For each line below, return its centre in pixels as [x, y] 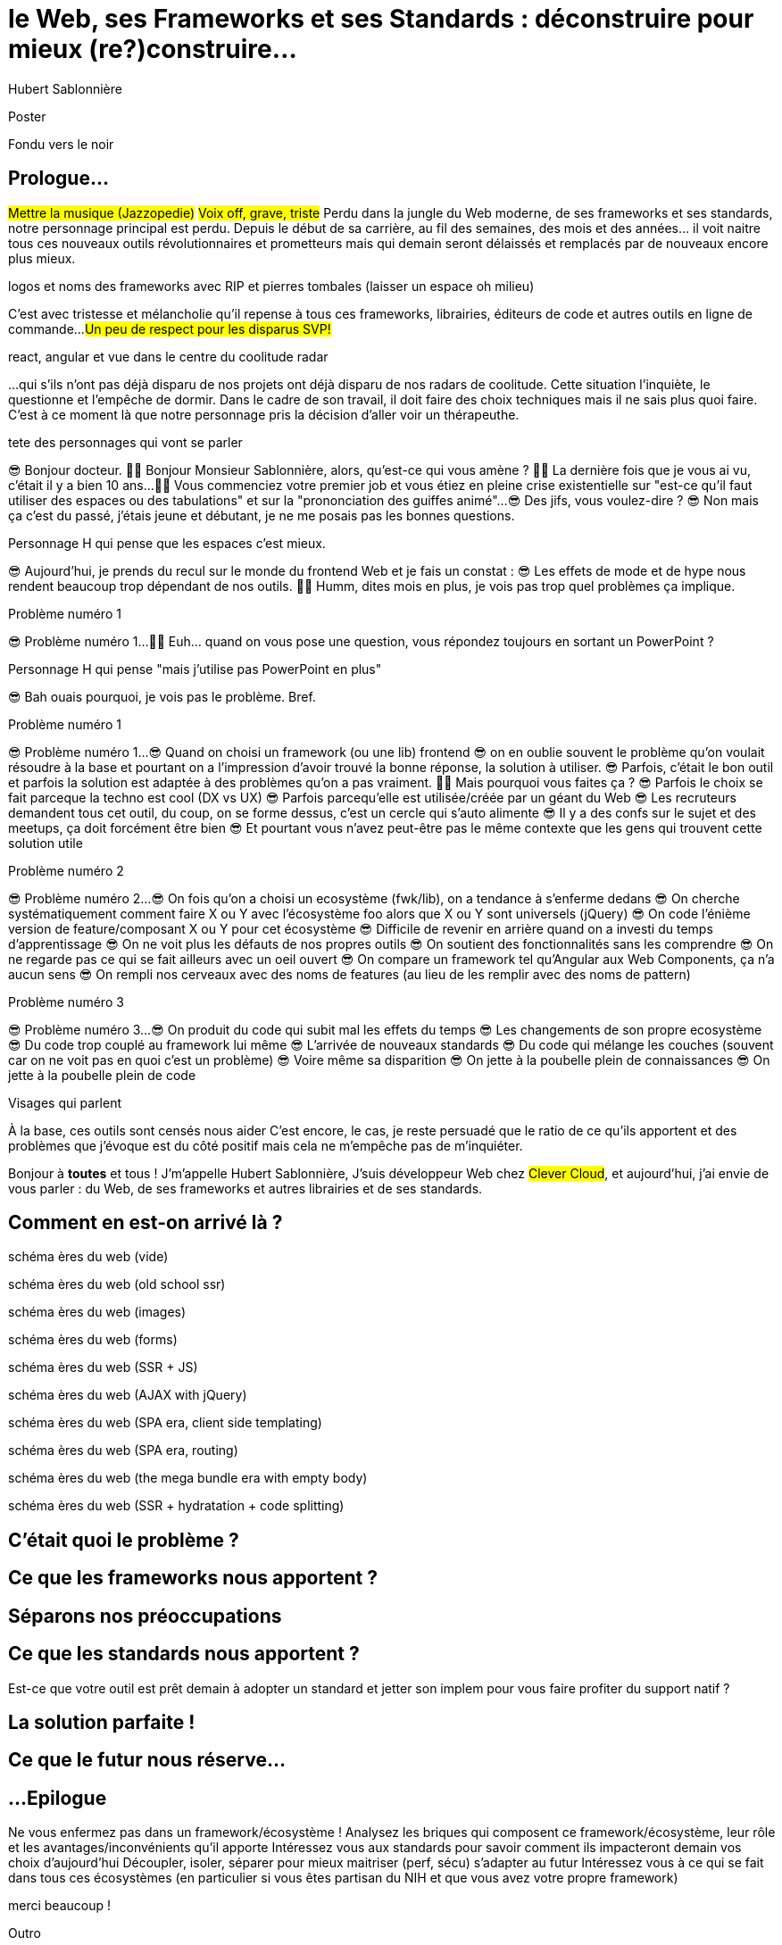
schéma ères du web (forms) [93, 1340]
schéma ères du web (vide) [88, 1257]
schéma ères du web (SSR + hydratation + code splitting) [176, 1506]
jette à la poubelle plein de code [102, 1075]
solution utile [46, 843]
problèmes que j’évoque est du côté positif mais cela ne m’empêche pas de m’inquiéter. [266, 1145]
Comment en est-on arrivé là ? [146, 1223]
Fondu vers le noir [61, 144]
